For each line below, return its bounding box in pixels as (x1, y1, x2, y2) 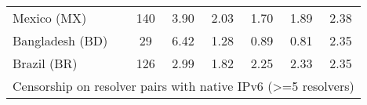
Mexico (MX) (13, 9, 87, 27)
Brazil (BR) (13, 54, 78, 72)
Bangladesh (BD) (13, 31, 108, 49)
